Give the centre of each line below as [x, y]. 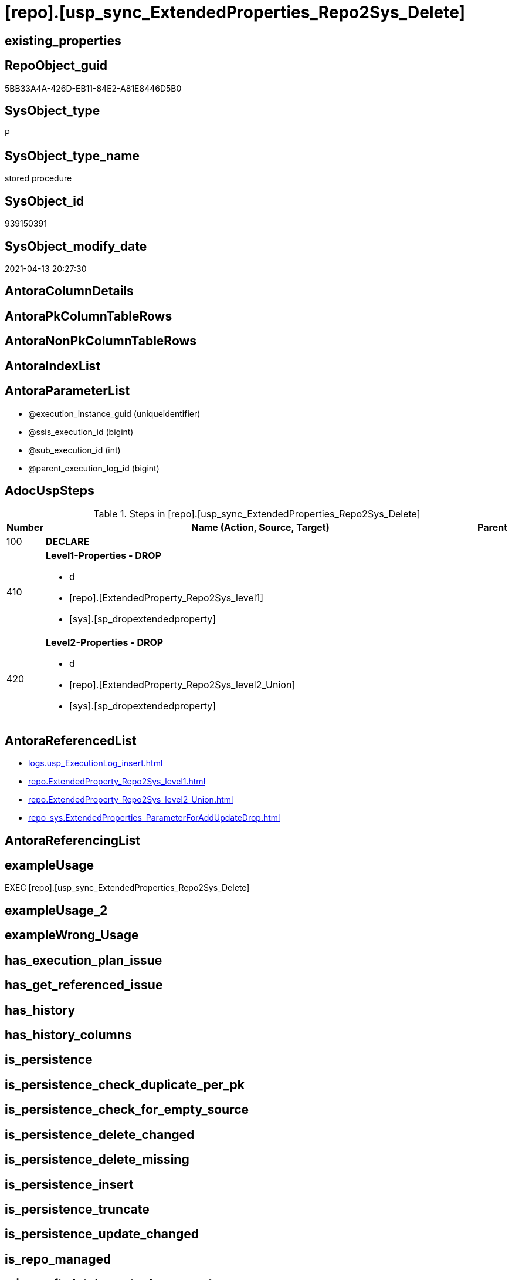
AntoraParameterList [67, 391]
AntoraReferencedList [71, 740]
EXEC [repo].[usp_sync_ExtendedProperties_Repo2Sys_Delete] [127, 888]
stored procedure [38, 178]
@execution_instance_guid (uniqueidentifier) [114, 413]
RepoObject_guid [56, 66]
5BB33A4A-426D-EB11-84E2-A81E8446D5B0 [93, 88]
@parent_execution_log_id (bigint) [94, 468]
